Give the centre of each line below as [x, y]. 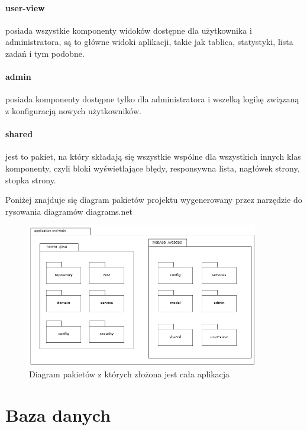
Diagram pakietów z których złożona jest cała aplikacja [130, 374]
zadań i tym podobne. [45, 53]
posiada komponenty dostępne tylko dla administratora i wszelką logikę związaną [152, 99]
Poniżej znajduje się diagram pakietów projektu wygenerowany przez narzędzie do [154, 200]
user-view [25, 7]
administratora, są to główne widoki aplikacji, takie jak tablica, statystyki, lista [149, 42]
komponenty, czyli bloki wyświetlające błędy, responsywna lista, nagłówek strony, [153, 168]
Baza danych [58, 414]
